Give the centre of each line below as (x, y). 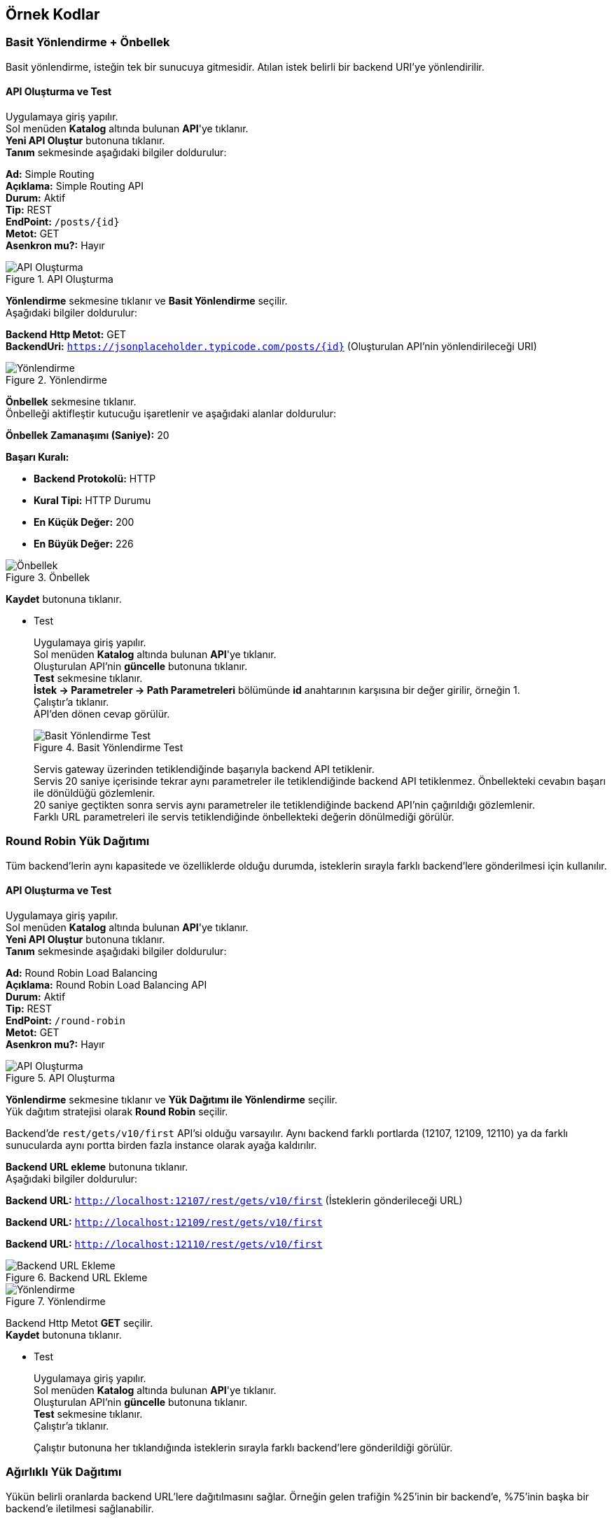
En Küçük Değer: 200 (84, 522)
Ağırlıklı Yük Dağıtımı (64, 1472)
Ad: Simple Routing (50, 174)
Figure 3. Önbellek (48, 578)
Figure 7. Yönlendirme (56, 1301)
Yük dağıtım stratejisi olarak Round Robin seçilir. (117, 1111)
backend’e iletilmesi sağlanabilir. (80, 1508)
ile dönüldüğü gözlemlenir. (95, 793)
